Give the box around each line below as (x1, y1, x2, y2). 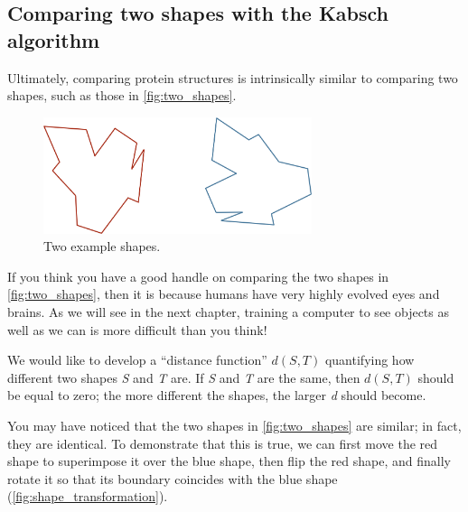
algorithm (7, 25, 100, 53)
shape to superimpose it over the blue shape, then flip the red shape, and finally (7, 451, 451, 470)
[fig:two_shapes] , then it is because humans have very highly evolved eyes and (7, 284, 440, 303)
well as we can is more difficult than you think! (7, 320, 267, 339)
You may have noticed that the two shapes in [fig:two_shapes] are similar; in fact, (7, 415, 462, 434)
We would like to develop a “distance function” (7, 350, 267, 369)
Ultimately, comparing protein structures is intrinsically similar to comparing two (7, 68, 458, 87)
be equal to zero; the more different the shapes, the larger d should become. (7, 386, 426, 405)
